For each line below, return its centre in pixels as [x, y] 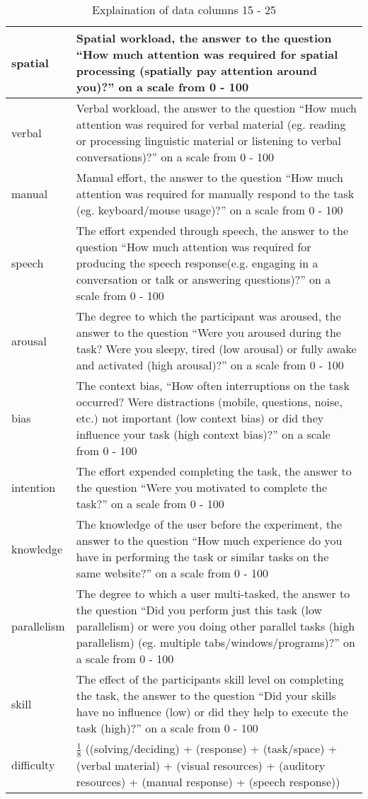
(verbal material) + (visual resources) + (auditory [201, 765]
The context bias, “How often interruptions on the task [213, 385]
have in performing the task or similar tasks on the [202, 557]
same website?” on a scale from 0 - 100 [172, 573]
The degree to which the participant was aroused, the [208, 316]
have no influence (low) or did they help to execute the [212, 712]
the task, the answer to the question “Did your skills [206, 695]
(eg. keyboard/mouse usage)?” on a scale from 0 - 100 [209, 210]
